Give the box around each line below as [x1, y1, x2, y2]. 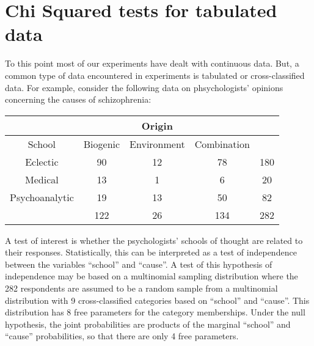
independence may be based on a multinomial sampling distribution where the [5, 270, 298, 282]
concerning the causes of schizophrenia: [5, 93, 152, 106]
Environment [130, 136, 185, 151]
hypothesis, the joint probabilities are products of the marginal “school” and [5, 317, 291, 330]
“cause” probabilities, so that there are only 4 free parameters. [5, 329, 239, 342]
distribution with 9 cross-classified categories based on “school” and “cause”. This [5, 293, 310, 306]
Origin [141, 118, 173, 133]
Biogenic [83, 136, 120, 151]
